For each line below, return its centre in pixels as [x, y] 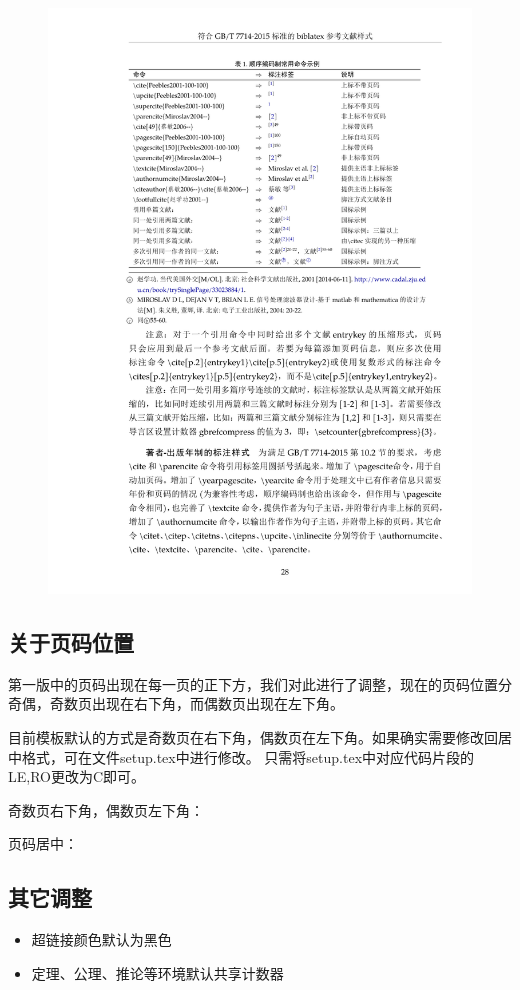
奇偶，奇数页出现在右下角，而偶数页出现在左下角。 [176, 703]
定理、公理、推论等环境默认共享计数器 [157, 972]
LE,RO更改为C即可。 [77, 776]
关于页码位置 [71, 641]
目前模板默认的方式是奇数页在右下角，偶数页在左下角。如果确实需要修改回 [253, 736]
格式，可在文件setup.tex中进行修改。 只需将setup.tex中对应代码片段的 [248, 756]
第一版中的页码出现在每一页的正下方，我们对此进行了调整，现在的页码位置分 [260, 683]
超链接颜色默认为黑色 [101, 939]
